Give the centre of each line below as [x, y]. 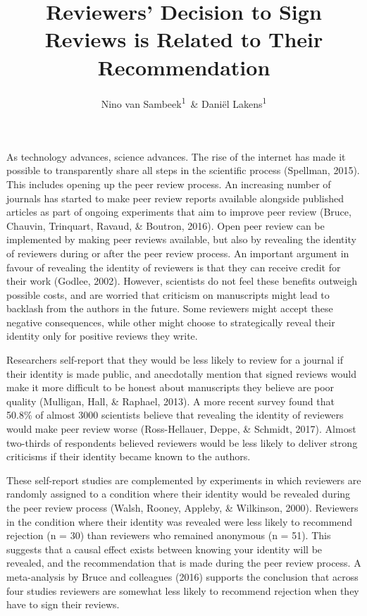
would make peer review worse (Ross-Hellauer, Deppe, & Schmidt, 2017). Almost [181, 429]
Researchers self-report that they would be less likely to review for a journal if [175, 360]
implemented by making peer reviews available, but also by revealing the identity [181, 239]
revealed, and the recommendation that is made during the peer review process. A [184, 563]
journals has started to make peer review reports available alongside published [175, 198]
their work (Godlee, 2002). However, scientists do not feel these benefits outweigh [182, 281]
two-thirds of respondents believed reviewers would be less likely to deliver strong [182, 442]
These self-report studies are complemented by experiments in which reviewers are [184, 480]
